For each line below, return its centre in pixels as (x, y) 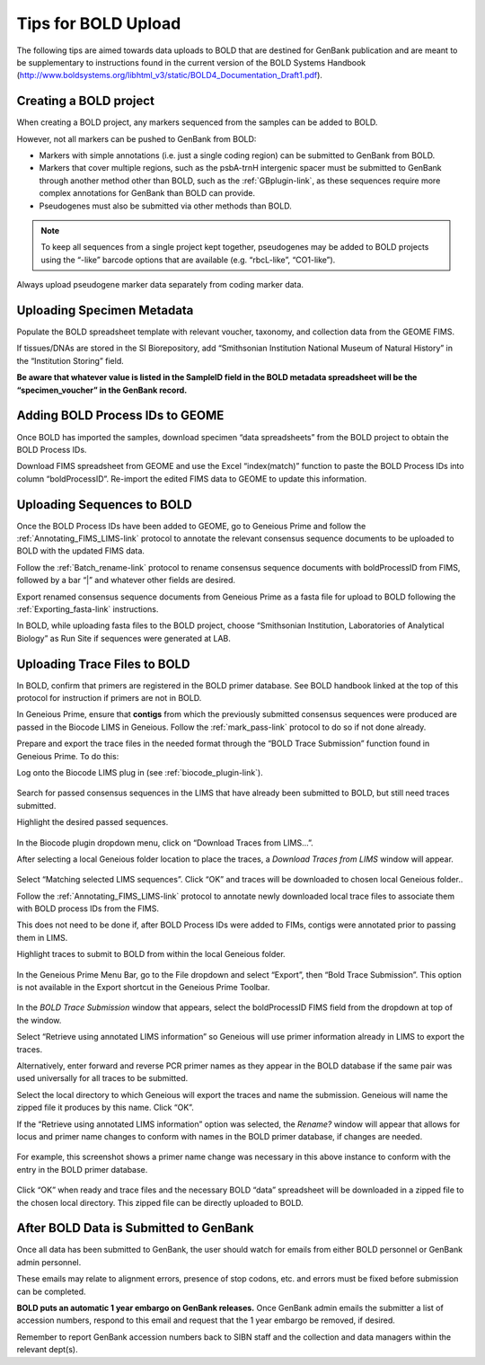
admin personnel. (49, 1262)
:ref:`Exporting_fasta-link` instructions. (88, 609)
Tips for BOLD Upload (99, 23)
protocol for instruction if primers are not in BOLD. (109, 698)
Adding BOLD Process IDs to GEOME (120, 416)
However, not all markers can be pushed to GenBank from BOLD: (137, 138)
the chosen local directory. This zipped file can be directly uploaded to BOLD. (160, 1202)
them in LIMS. (42, 937)
